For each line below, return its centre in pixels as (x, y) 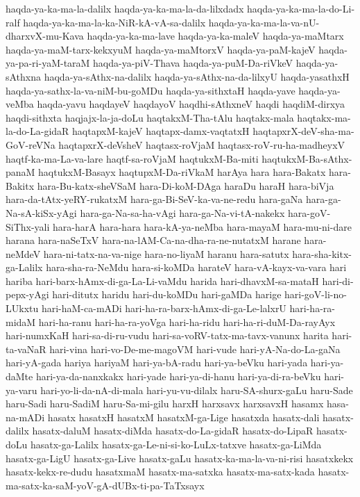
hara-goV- (309, 212)
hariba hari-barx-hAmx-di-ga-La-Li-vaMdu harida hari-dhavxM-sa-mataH (162, 280)
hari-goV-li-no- (316, 294)
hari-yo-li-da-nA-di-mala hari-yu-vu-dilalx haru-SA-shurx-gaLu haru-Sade (197, 390)
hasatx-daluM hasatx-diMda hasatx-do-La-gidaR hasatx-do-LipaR (173, 431)
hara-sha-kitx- (322, 253)
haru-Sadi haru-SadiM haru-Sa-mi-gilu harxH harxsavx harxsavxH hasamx (165, 404)
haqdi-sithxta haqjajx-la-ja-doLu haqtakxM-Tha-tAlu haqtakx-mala (150, 117)
